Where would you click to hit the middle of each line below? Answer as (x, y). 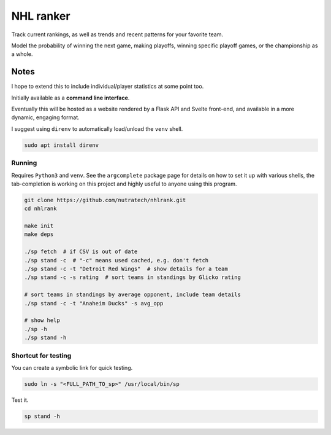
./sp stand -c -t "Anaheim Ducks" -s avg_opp (94, 303)
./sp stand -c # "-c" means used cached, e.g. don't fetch (116, 260)
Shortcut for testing (41, 355)
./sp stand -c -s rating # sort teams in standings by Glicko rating (133, 277)
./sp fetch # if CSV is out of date (81, 252)
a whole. (22, 54)
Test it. (20, 400)
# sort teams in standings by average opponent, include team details (133, 295)
